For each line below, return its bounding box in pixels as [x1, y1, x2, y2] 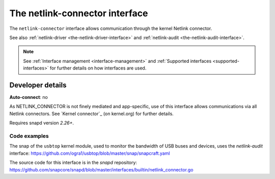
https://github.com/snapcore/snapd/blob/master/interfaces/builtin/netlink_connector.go [9, 166, 194, 172]
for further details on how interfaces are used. [49, 65, 147, 71]
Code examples [9, 132, 49, 139]
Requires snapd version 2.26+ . [9, 120, 74, 126]
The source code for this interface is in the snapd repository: [9, 160, 137, 166]
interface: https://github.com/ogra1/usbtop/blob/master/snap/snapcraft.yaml [9, 150, 170, 156]
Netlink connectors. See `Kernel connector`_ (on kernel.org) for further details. [9, 111, 174, 117]
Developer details [9, 81, 67, 89]
